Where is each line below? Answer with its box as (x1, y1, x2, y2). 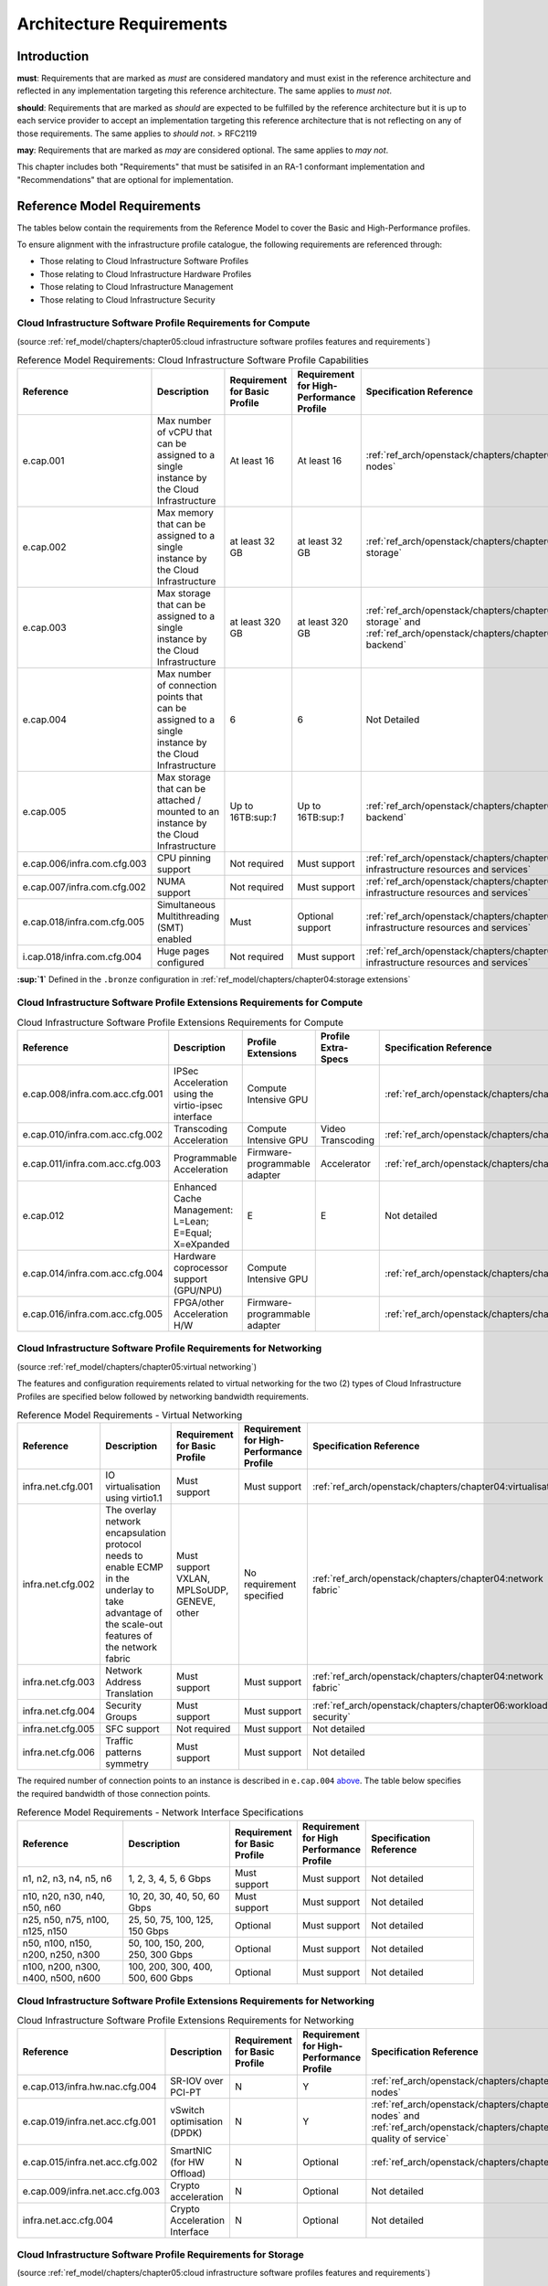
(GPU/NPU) (174, 1285, 223, 1298)
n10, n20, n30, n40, (22, 1889, 106, 1902)
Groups (105, 1711, 137, 1724)
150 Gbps (128, 1925, 169, 1938)
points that (156, 690, 203, 703)
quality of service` (371, 2131, 449, 2144)
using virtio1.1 (105, 1491, 163, 1504)
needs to (105, 1550, 143, 1563)
